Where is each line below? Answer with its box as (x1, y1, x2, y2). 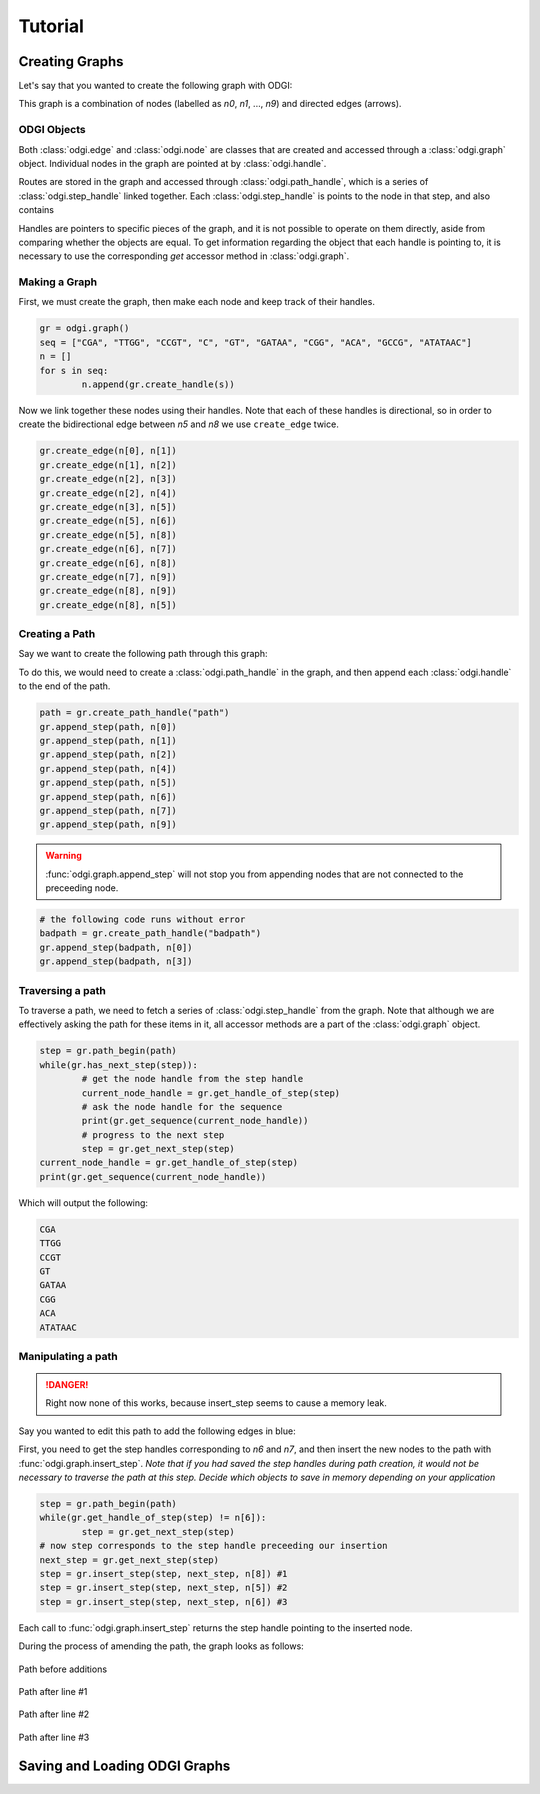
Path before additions (18, 1663, 108, 1675)
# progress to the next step (81, 1129, 225, 1140)
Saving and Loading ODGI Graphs (18, 1757, 231, 1774)
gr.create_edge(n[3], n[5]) (39, 501, 177, 512)
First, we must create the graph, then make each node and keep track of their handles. (18, 296, 375, 308)
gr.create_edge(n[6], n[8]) (39, 557, 177, 569)
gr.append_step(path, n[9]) (39, 819, 177, 830)
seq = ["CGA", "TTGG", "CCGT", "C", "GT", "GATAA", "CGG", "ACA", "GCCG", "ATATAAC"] (39, 336, 472, 348)
